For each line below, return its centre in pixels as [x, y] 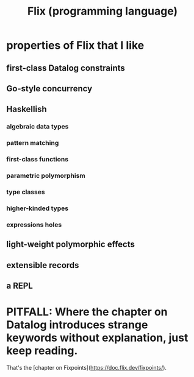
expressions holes [34, 225]
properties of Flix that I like [75, 45]
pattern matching [33, 143]
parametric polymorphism [46, 176]
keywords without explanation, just [97, 338]
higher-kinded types [38, 208]
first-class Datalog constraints [66, 68]
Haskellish [27, 109]
